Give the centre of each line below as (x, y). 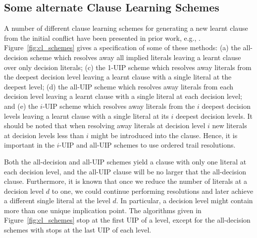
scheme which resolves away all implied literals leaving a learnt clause (135, 57)
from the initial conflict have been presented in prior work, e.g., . (102, 38)
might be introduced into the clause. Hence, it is (164, 135)
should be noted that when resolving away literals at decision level (105, 125)
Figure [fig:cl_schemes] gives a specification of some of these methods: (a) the (122, 47)
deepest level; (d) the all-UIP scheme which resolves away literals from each (119, 86)
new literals (230, 125)
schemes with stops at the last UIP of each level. (78, 230)
